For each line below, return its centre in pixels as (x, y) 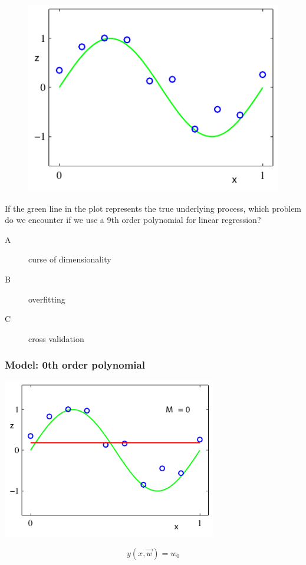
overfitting (47, 299)
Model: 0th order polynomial (75, 365)
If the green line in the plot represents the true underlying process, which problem (153, 208)
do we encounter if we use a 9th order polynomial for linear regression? (133, 220)
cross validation (56, 338)
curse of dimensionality (70, 259)
